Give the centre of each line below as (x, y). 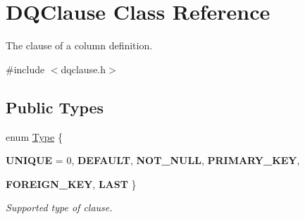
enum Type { (34, 136)
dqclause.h (83, 69)
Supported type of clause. (59, 207)
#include (25, 69)
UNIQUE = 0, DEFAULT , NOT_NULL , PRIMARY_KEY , (153, 160)
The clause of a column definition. (79, 45)
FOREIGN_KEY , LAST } (71, 183)
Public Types (55, 107)
